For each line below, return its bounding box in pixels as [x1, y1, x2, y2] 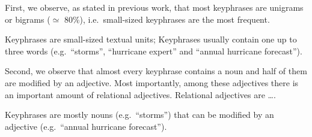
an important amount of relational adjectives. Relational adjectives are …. [5, 88, 276, 101]
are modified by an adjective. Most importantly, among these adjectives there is [5, 76, 299, 89]
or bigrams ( [5, 13, 50, 25]
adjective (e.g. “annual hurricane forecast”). [5, 120, 167, 132]
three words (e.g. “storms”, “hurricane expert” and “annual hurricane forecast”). [5, 44, 302, 57]
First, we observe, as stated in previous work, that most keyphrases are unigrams [5, 1, 304, 13]
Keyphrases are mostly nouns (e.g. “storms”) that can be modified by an [5, 108, 274, 121]
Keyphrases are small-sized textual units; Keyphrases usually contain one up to [5, 33, 297, 45]
